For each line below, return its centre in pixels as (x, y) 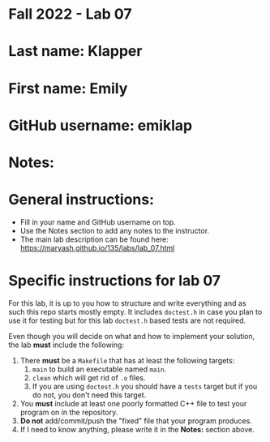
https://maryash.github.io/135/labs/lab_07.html (97, 247)
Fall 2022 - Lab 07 (70, 14)
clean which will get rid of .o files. (89, 377)
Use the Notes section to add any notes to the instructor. (114, 230)
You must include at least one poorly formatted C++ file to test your (133, 403)
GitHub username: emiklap (101, 125)
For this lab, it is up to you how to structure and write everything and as (127, 303)
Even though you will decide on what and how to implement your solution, (132, 336)
